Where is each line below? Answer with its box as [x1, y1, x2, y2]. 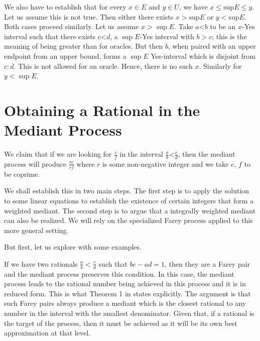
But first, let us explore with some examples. [4, 242, 142, 252]
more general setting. [4, 224, 69, 235]
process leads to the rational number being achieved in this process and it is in [4, 278, 246, 289]
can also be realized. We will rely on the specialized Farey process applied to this [4, 215, 253, 225]
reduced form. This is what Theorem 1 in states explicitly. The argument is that [4, 288, 251, 298]
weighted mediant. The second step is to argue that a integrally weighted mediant [4, 205, 256, 215]
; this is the [212, 31, 247, 41]
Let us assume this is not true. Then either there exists [4, 11, 174, 22]
